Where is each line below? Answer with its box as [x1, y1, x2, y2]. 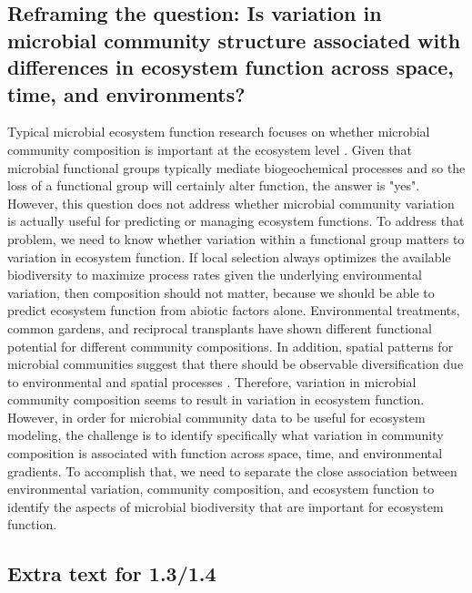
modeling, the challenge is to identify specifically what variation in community [7, 425, 444, 445]
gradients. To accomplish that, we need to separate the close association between [7, 461, 457, 480]
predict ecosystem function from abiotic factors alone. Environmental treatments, [7, 301, 460, 320]
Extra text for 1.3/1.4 [7, 559, 216, 588]
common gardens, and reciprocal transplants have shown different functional [7, 318, 432, 337]
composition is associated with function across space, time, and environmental [7, 444, 443, 463]
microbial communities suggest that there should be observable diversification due [7, 354, 464, 373]
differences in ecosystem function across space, [7, 53, 454, 81]
